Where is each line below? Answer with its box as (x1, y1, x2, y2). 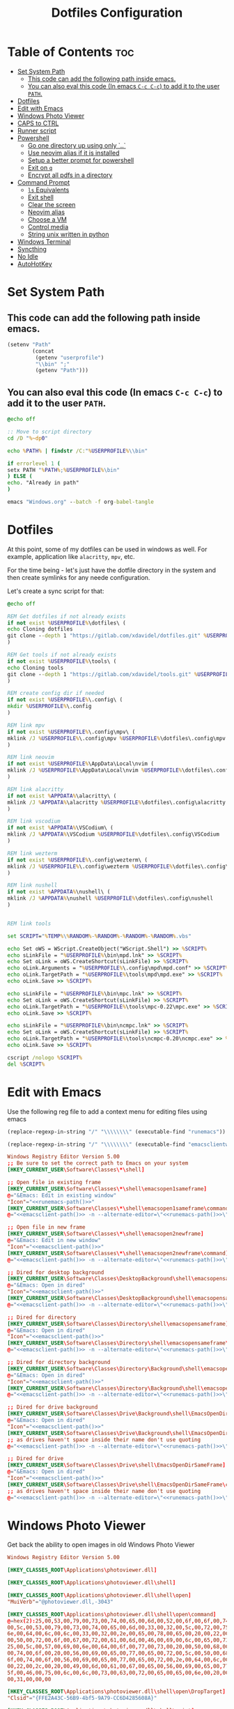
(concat (32, 347, 54, 355)
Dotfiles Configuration (51, 5, 183, 21)
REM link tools (7, 920, 52, 927)
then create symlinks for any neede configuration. (7, 573, 150, 581)
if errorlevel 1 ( (7, 460, 61, 467)
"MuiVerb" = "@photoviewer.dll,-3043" (7, 1598, 114, 1605)
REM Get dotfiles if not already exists (7, 613, 127, 620)
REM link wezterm (7, 850, 58, 857)
